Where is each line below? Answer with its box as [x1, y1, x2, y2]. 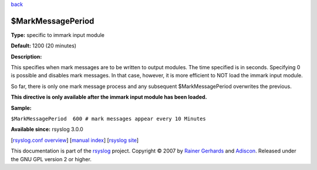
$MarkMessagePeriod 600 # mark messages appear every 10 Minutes [11, 115, 207, 123]
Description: [11, 53, 42, 60]
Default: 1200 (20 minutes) [11, 42, 76, 49]
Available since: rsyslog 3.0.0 [11, 126, 83, 133]
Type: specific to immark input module [11, 31, 105, 38]
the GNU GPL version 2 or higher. [11, 155, 92, 162]
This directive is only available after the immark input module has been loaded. [11, 94, 208, 101]
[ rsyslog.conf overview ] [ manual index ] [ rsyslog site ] [11, 137, 139, 144]
